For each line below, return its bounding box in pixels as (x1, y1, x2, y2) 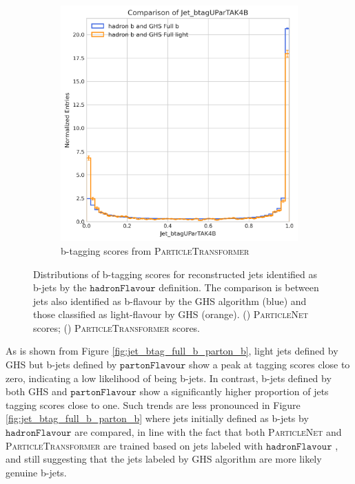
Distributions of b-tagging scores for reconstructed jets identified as (33, 266, 317, 281)
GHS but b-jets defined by (6, 357, 117, 372)
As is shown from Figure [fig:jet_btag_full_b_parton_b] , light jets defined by (6, 344, 338, 358)
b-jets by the (33, 280, 87, 295)
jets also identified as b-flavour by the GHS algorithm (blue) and (33, 293, 307, 308)
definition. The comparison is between (159, 280, 319, 295)
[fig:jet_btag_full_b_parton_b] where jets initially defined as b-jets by (6, 411, 309, 425)
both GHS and (6, 384, 68, 399)
